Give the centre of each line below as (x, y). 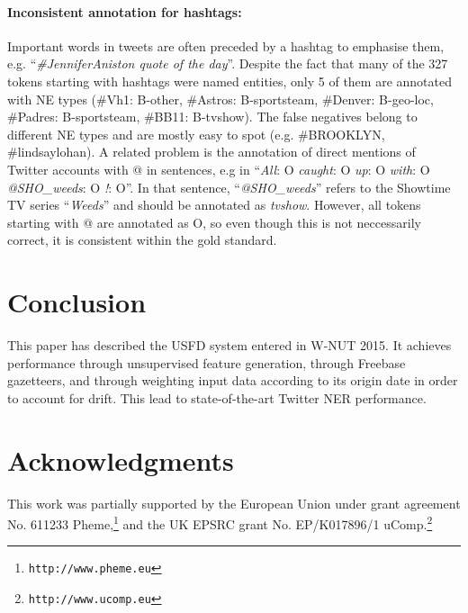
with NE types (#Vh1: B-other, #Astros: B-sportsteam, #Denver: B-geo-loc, (220, 99)
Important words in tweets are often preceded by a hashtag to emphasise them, (226, 45)
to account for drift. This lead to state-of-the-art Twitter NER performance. (217, 397)
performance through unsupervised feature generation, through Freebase (207, 362)
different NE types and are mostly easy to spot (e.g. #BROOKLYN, (196, 134)
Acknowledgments (121, 460)
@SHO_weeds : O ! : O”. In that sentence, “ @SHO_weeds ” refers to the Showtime (229, 187)
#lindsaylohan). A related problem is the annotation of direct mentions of (211, 152)
